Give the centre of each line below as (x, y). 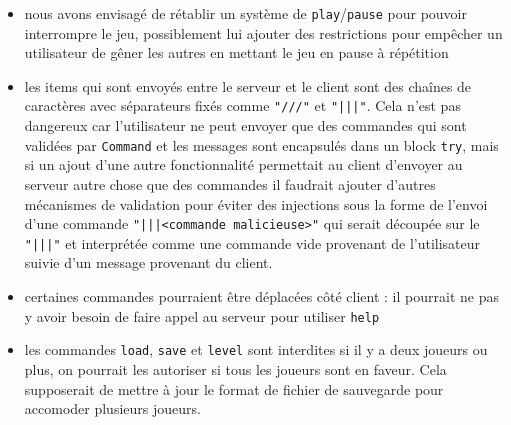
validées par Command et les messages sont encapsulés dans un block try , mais (261, 144)
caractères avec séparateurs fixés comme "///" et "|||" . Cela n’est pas (242, 105)
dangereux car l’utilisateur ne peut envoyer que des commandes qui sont (245, 125)
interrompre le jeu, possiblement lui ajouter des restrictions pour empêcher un (263, 32)
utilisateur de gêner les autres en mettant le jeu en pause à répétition (236, 52)
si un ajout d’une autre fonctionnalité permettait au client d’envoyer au (243, 164)
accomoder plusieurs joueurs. (112, 408)
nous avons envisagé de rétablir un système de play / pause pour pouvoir (246, 13)
